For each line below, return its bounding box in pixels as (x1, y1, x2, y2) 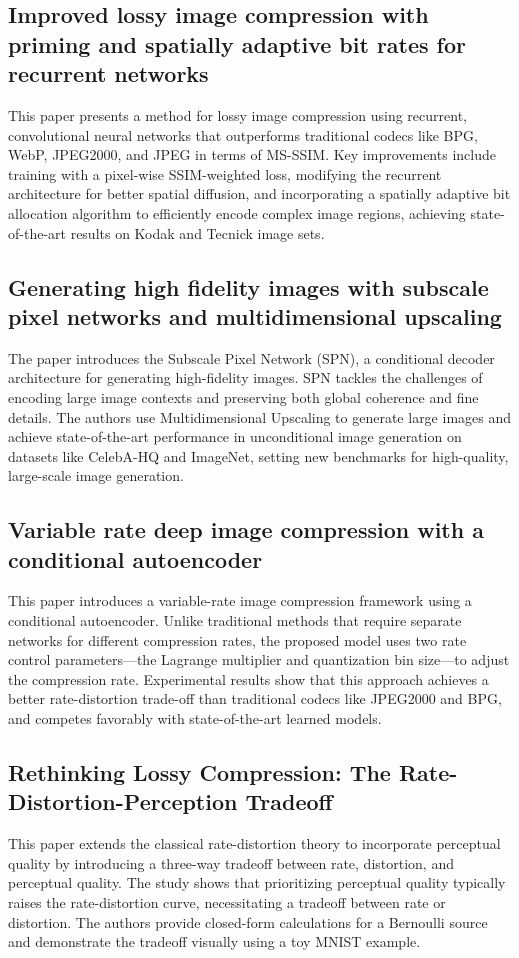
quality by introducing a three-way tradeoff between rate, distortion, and (8, 852, 454, 873)
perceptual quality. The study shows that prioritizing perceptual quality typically (8, 872, 506, 893)
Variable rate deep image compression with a (8, 514, 484, 545)
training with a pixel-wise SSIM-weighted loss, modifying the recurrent (8, 163, 442, 184)
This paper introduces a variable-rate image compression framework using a (8, 590, 472, 611)
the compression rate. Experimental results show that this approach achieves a (8, 668, 489, 689)
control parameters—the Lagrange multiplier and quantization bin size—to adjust (8, 649, 510, 670)
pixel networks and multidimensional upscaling (8, 300, 502, 331)
